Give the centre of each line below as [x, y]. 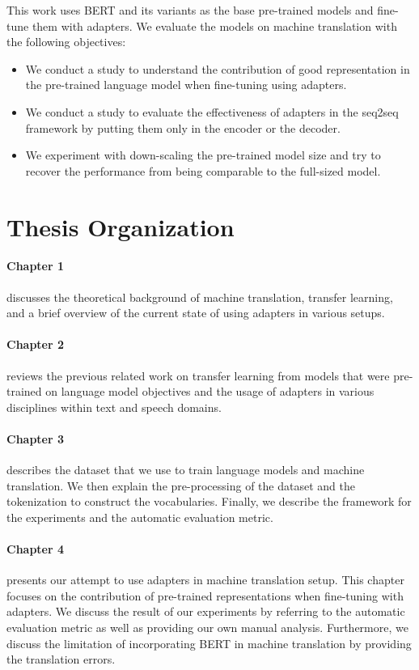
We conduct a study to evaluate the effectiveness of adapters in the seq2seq [212, 111]
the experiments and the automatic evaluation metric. [140, 517]
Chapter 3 [36, 438]
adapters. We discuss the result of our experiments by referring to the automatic [206, 611]
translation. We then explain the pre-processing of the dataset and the [181, 485]
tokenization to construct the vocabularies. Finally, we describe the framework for [209, 501]
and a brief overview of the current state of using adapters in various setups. [196, 313]
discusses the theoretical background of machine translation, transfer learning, [200, 297]
